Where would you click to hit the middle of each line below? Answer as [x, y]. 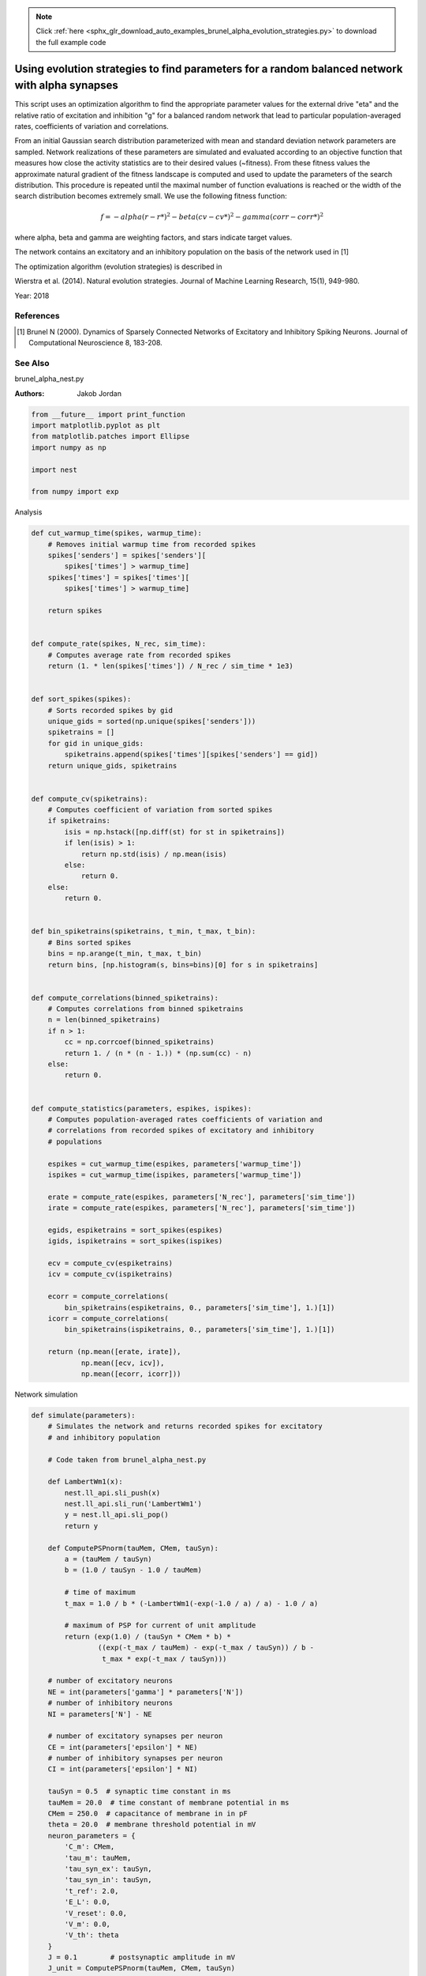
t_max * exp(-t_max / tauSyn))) [164, 1659]
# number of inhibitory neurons [110, 1703]
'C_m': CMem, [90, 1847]
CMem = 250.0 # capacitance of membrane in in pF [148, 1814]
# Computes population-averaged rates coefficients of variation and [185, 1120]
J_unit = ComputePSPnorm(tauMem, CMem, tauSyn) [142, 1968]
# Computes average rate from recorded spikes [140, 655]
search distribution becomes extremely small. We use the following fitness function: [151, 196]
